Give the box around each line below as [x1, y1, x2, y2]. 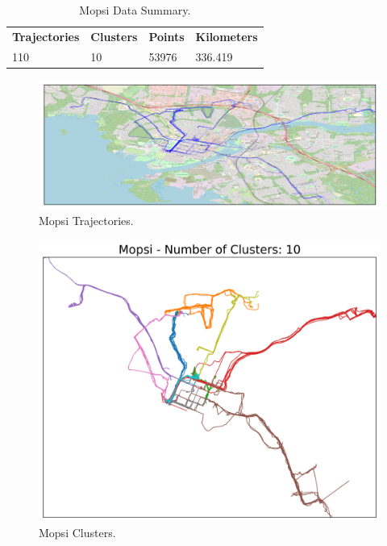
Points [148, 27, 185, 44]
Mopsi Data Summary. [79, 2, 191, 18]
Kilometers [195, 27, 258, 44]
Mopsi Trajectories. [39, 212, 134, 229]
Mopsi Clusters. [39, 524, 116, 541]
